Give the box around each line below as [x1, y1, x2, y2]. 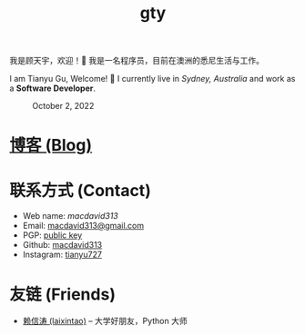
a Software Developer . [9, 83, 96, 94]
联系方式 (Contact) [9, 180, 152, 201]
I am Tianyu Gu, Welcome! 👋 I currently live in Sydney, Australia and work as [9, 74, 296, 84]
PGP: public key [22, 230, 83, 241]
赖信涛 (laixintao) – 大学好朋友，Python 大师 [22, 316, 188, 327]
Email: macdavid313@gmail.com [22, 221, 144, 232]
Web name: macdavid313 [22, 211, 118, 222]
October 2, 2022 [32, 101, 95, 112]
